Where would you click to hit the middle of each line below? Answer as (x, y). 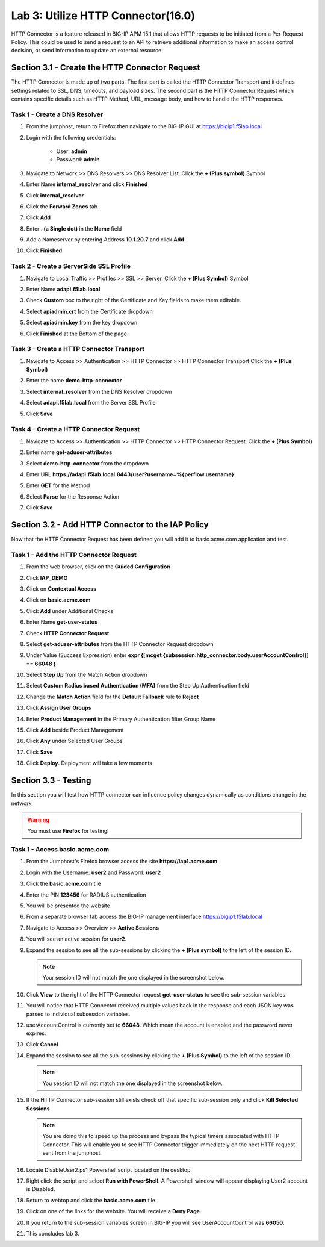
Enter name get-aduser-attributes (69, 452)
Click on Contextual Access (61, 589)
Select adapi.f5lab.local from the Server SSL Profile (91, 403)
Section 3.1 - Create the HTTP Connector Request (106, 68)
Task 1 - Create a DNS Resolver (57, 114)
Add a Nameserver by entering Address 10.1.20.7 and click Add (105, 240)
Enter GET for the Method (58, 485)
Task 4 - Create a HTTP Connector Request (76, 429)
